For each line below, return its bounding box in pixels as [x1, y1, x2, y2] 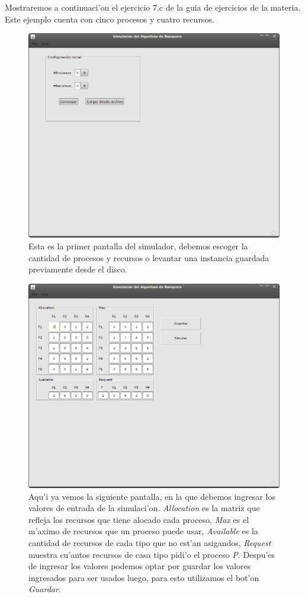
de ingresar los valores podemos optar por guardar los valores [28, 560, 251, 572]
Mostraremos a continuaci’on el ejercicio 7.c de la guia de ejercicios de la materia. [5, 1, 301, 13]
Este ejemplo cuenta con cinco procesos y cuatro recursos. [5, 12, 214, 25]
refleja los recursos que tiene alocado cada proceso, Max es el [28, 513, 249, 525]
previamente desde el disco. [28, 263, 127, 275]
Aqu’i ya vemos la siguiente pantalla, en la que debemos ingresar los [28, 490, 275, 502]
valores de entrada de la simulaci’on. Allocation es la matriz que [28, 502, 260, 514]
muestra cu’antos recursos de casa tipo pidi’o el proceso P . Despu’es [28, 548, 275, 560]
